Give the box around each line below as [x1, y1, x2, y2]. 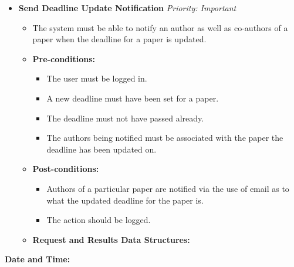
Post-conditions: [32, 163, 99, 175]
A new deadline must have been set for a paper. [46, 92, 219, 104]
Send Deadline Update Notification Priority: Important [18, 2, 236, 13]
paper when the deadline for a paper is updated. [32, 33, 207, 45]
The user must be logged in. [46, 72, 147, 85]
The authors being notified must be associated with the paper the [46, 131, 283, 144]
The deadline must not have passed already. [46, 111, 204, 124]
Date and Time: [5, 253, 70, 265]
